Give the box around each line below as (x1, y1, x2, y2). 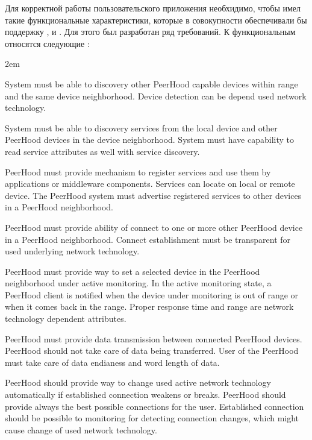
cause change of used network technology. (5, 423, 157, 436)
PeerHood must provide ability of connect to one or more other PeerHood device (5, 221, 303, 233)
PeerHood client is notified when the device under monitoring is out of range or (5, 288, 299, 301)
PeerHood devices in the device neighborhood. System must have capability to (5, 133, 295, 146)
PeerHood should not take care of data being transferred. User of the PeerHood (5, 344, 299, 357)
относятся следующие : (5, 37, 90, 49)
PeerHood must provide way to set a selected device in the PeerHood (5, 265, 260, 277)
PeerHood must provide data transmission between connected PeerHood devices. (5, 332, 302, 345)
